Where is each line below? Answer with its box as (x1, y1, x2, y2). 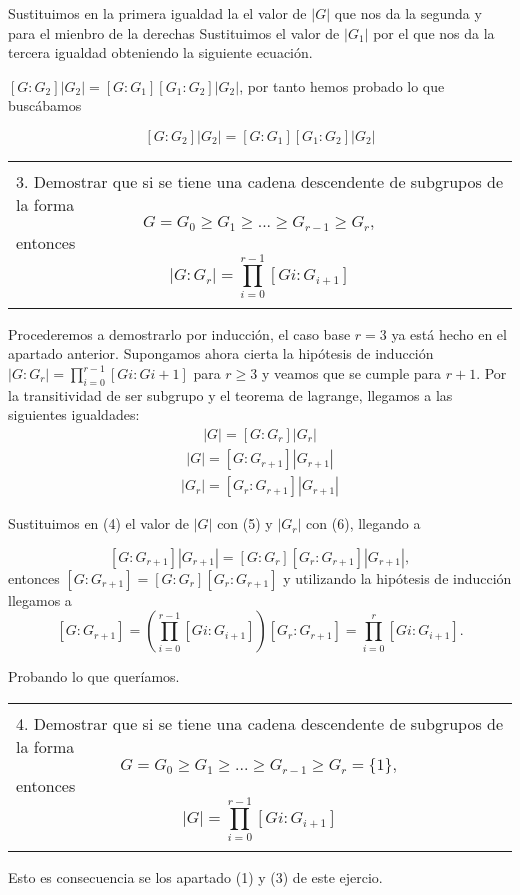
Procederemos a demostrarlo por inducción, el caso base (8, 323, 351, 344)
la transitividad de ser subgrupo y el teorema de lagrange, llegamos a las (8, 384, 453, 405)
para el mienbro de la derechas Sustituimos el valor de (8, 22, 340, 43)
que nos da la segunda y (334, 3, 482, 23)
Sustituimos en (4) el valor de (8, 513, 190, 534)
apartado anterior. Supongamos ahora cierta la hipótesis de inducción (8, 343, 434, 364)
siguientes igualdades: (8, 404, 140, 425)
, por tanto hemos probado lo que (239, 75, 445, 96)
